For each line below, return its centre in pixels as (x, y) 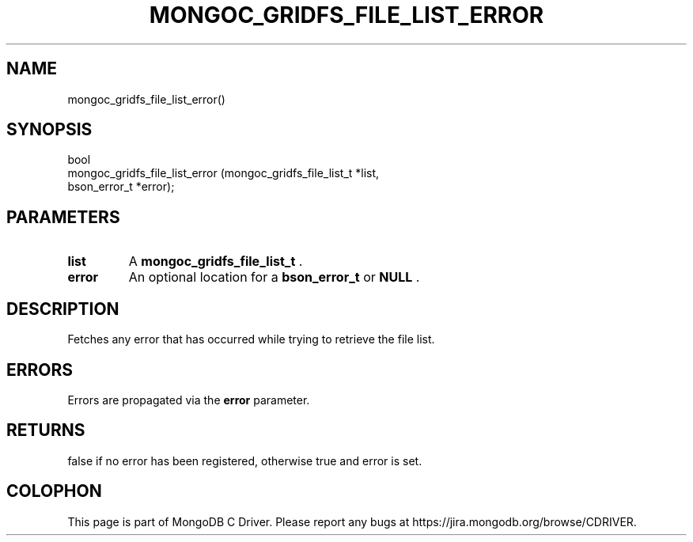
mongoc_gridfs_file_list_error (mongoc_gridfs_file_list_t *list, (223, 173)
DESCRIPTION (63, 309)
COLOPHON (54, 491)
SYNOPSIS (49, 130)
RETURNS (46, 430)
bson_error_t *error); (121, 187)
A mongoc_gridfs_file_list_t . (216, 262)
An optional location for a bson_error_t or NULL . (274, 277)
